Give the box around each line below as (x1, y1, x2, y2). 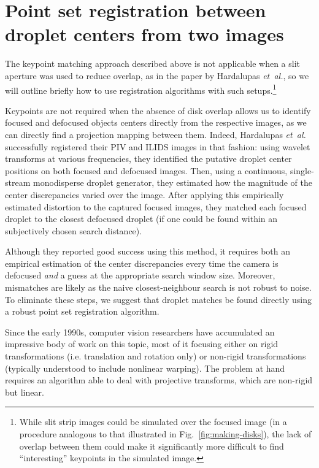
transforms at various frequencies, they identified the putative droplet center (5, 152, 292, 165)
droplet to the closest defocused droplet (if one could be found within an (5, 212, 278, 225)
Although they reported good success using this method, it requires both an (5, 245, 290, 258)
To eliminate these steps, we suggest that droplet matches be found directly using (5, 293, 312, 305)
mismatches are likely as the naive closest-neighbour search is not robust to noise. (5, 281, 312, 294)
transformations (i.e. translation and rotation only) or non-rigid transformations (5, 350, 306, 363)
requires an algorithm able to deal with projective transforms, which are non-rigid (5, 374, 313, 386)
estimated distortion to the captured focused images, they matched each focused (5, 200, 307, 213)
